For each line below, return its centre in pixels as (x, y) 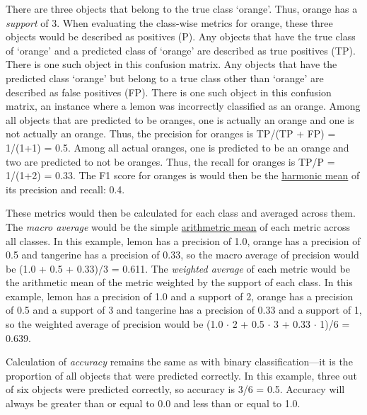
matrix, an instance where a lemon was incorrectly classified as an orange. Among (183, 106)
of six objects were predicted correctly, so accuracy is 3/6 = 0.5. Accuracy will (175, 389)
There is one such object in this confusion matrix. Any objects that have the (171, 64)
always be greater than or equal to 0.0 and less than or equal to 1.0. (153, 403)
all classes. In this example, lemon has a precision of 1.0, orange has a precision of (183, 240)
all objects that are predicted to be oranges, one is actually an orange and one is (180, 119)
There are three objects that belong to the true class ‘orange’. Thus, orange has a (182, 8)
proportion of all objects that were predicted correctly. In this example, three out (182, 375)
